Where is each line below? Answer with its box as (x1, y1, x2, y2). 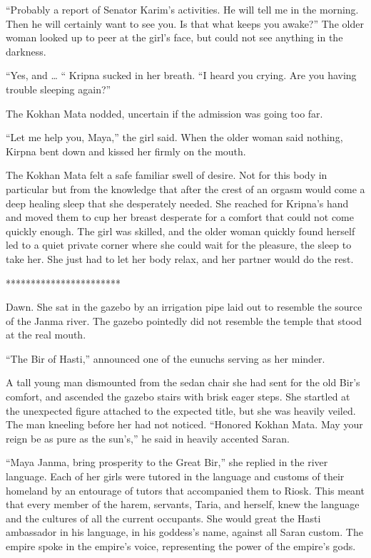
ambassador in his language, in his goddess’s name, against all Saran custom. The (6, 525, 363, 539)
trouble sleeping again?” (6, 81, 111, 96)
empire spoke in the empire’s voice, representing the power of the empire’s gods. (6, 539, 356, 553)
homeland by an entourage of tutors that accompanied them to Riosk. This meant (6, 482, 365, 497)
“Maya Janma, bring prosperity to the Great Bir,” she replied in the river (6, 455, 328, 470)
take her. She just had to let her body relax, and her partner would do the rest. (6, 251, 354, 266)
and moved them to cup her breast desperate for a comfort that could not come (6, 210, 354, 224)
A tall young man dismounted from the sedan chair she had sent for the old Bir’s (6, 375, 360, 390)
